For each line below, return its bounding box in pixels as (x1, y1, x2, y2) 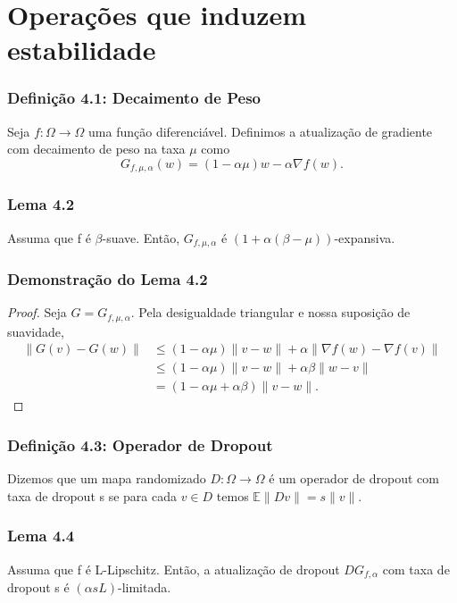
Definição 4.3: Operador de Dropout (7, 433, 273, 456)
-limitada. (117, 578, 171, 597)
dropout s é (7, 578, 70, 597)
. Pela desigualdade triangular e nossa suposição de (130, 303, 411, 322)
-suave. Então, (102, 228, 180, 247)
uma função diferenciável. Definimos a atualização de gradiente (88, 121, 433, 140)
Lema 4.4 (7, 524, 75, 547)
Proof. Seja (7, 303, 67, 322)
